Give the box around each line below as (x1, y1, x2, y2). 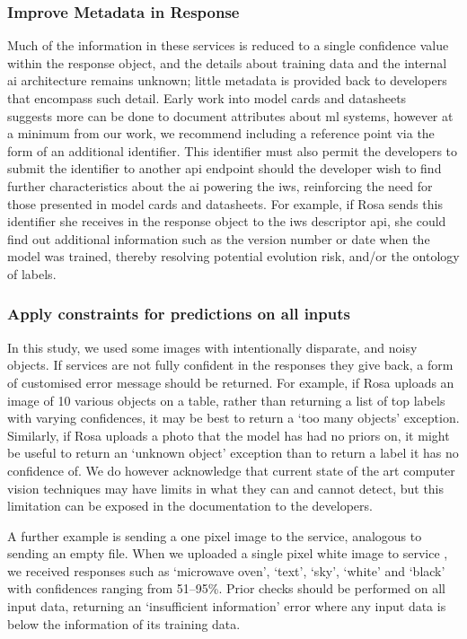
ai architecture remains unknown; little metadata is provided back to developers (7, 71, 447, 90)
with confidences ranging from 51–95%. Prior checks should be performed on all (7, 579, 445, 598)
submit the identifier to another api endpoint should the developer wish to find (7, 159, 442, 178)
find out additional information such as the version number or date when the (7, 229, 430, 248)
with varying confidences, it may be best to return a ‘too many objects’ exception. (7, 408, 460, 427)
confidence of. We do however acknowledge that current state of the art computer (7, 460, 455, 479)
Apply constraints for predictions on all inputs (7, 302, 350, 325)
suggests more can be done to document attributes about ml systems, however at (7, 106, 454, 125)
